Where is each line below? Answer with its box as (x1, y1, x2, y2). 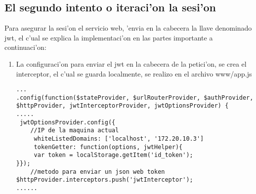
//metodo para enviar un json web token (30, 168, 165, 175)
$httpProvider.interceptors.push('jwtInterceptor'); (16, 176, 193, 184)
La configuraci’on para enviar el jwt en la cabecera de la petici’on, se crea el (16, 58, 247, 69)
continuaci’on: (4, 42, 46, 52)
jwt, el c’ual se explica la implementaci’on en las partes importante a (4, 32, 213, 42)
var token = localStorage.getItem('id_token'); (34, 152, 193, 159)
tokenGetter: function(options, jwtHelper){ (34, 143, 183, 151)
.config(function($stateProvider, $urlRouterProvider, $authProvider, (16, 94, 254, 101)
